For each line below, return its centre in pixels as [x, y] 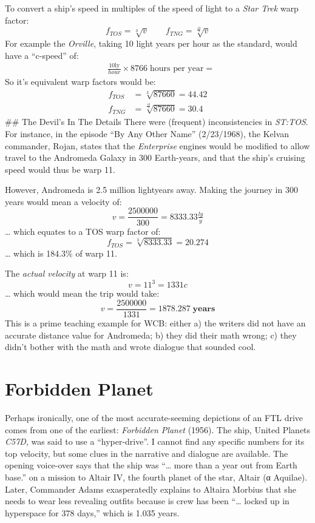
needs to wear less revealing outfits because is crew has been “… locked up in [147, 501]
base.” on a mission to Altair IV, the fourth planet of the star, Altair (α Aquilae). [156, 477]
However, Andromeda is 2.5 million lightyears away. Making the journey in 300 [151, 190]
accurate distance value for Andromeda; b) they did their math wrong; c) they [151, 335]
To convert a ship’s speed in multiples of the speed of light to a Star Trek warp [152, 8]
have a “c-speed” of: [42, 55]
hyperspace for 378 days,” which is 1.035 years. [92, 512]
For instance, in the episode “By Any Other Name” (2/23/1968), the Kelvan [147, 133]
